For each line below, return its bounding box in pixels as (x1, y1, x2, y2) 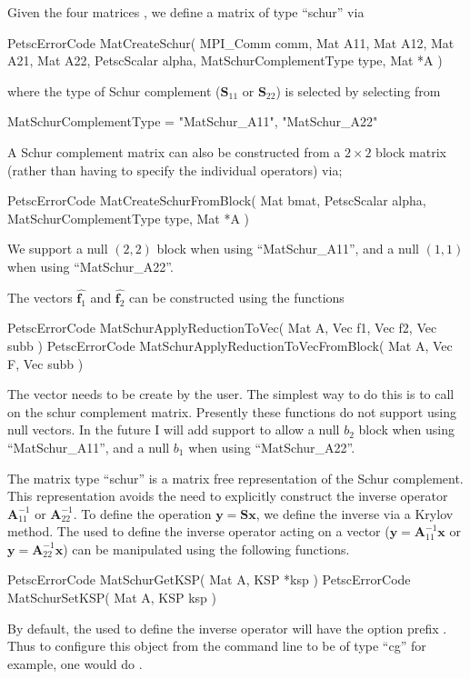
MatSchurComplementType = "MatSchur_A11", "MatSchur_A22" (7, 112, 378, 131)
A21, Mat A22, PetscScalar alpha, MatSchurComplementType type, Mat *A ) (7, 51, 443, 70)
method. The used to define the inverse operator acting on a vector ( (7, 522, 390, 541)
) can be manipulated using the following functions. (63, 539, 350, 558)
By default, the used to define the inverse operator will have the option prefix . (7, 618, 447, 637)
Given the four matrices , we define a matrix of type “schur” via (7, 3, 365, 21)
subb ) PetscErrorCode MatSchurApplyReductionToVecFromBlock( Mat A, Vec (7, 335, 453, 354)
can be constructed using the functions (129, 287, 345, 306)
